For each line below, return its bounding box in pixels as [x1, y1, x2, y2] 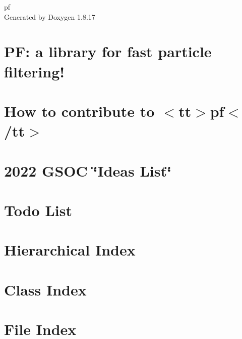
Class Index [4, 279, 87, 300]
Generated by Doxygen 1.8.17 [4, 11, 95, 22]
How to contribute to [4, 100, 155, 121]
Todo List [4, 199, 72, 220]
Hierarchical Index [4, 239, 136, 260]
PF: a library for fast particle [4, 41, 212, 62]
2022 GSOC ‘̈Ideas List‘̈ [4, 160, 171, 181]
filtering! [4, 61, 65, 81]
